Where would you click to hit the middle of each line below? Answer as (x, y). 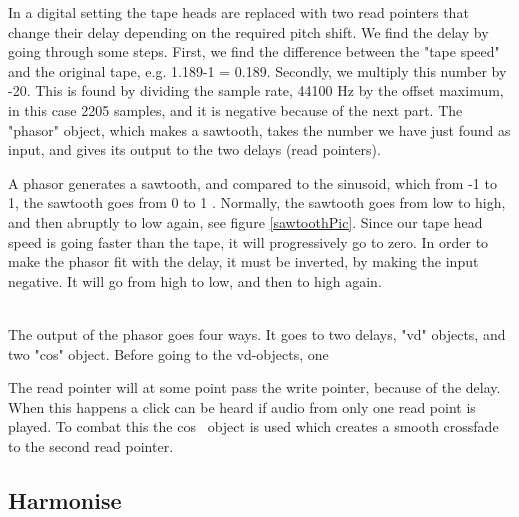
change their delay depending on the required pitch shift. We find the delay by (248, 31)
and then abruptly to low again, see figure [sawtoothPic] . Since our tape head (245, 221)
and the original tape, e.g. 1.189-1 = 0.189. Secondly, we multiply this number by (257, 70)
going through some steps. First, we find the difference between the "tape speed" (254, 51)
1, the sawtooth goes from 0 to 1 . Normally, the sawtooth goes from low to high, (257, 202)
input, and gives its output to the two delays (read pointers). (194, 149)
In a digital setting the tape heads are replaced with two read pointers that (238, 12)
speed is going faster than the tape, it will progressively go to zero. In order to (248, 241)
